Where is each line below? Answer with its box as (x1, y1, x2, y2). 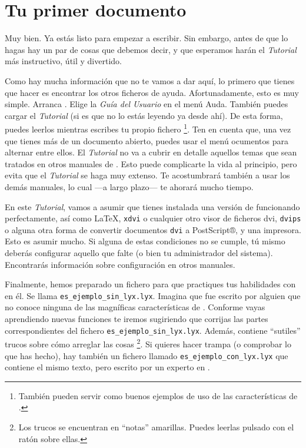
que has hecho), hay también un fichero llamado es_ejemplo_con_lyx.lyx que (5, 349, 288, 361)
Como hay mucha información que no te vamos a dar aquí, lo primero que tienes (5, 74, 295, 87)
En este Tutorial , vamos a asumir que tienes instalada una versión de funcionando (5, 200, 300, 213)
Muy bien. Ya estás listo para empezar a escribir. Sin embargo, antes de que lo (5, 32, 288, 44)
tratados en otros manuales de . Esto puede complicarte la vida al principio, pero (5, 157, 297, 170)
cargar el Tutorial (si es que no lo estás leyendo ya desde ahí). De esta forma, (5, 109, 283, 121)
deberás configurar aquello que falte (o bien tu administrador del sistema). (5, 247, 273, 258)
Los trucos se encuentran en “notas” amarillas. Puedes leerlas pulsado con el (18, 420, 294, 433)
